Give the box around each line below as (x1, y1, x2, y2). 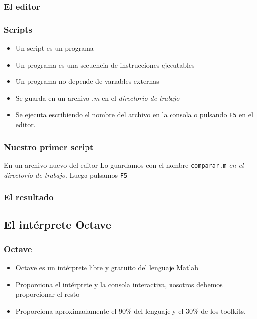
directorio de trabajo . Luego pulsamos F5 (4, 169, 128, 180)
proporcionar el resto (15, 289, 80, 299)
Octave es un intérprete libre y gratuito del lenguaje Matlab (15, 262, 199, 273)
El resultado (4, 191, 54, 203)
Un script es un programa (15, 43, 94, 53)
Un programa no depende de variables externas (15, 76, 159, 86)
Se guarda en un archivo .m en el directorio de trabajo (15, 92, 180, 103)
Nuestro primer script (4, 140, 94, 153)
